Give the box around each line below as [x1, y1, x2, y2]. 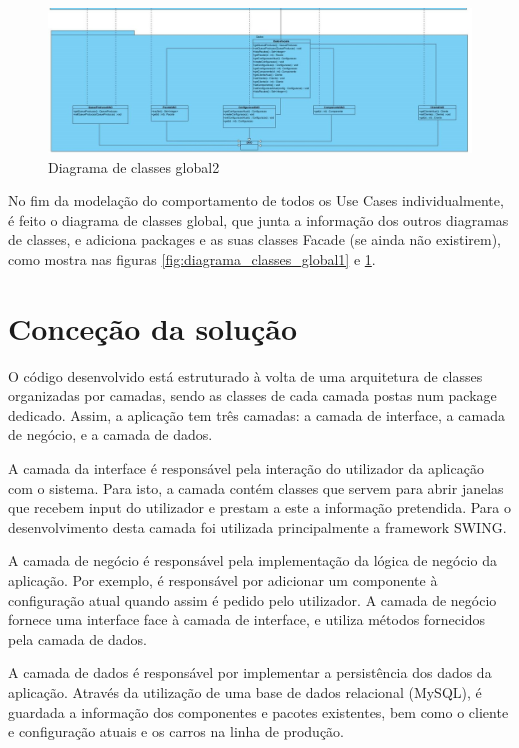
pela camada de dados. [8, 628, 147, 649]
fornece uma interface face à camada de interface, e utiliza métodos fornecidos [8, 609, 486, 630]
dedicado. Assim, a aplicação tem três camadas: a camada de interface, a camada [8, 404, 505, 425]
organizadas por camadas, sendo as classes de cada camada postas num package [8, 385, 497, 406]
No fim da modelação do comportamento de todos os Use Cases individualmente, [8, 190, 504, 211]
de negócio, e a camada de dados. [8, 424, 213, 445]
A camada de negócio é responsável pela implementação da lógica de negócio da [8, 550, 497, 571]
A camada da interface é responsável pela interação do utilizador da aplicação [8, 457, 484, 478]
